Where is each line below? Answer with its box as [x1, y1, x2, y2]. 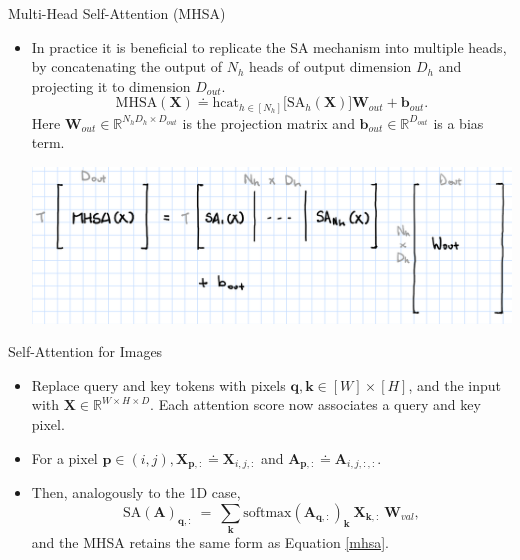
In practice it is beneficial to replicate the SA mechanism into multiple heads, [31, 36, 507, 57]
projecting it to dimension [31, 75, 191, 96]
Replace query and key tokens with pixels [31, 374, 286, 395]
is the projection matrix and [182, 112, 355, 133]
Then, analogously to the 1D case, [31, 482, 241, 503]
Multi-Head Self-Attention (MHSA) [8, 3, 226, 23]
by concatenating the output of [31, 56, 222, 77]
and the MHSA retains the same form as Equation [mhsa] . [31, 532, 390, 553]
